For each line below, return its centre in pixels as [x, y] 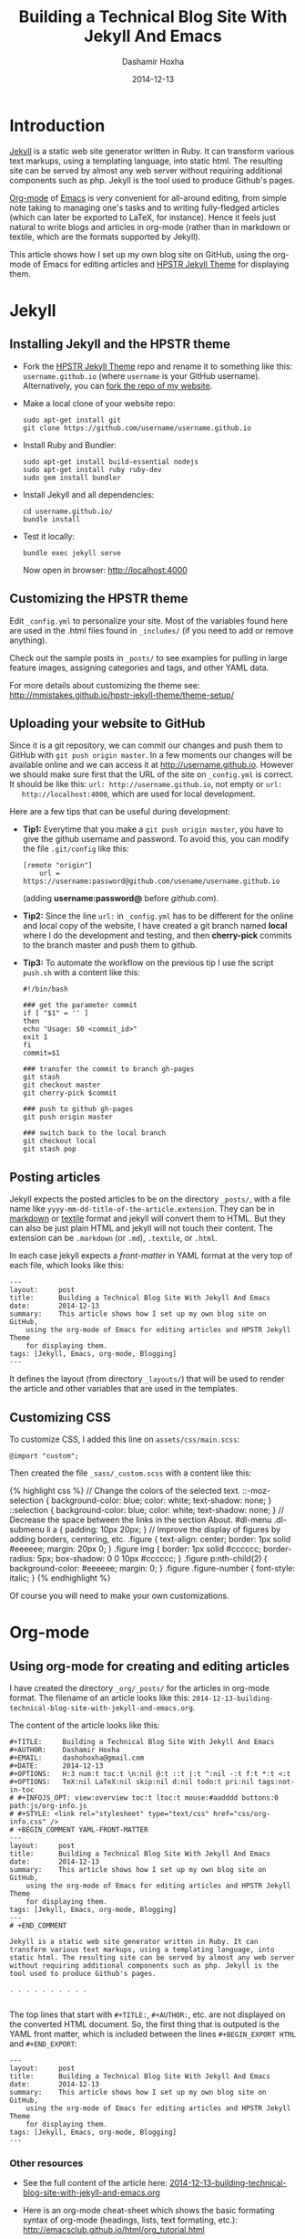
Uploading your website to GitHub [107, 723]
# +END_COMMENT [38, 1925]
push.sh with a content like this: [81, 972]
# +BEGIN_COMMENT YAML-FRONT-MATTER [79, 1829]
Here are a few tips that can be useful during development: [120, 812]
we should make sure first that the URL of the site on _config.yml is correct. [152, 774]
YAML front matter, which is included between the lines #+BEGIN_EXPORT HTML [153, 2034]
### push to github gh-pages [78, 1109]
